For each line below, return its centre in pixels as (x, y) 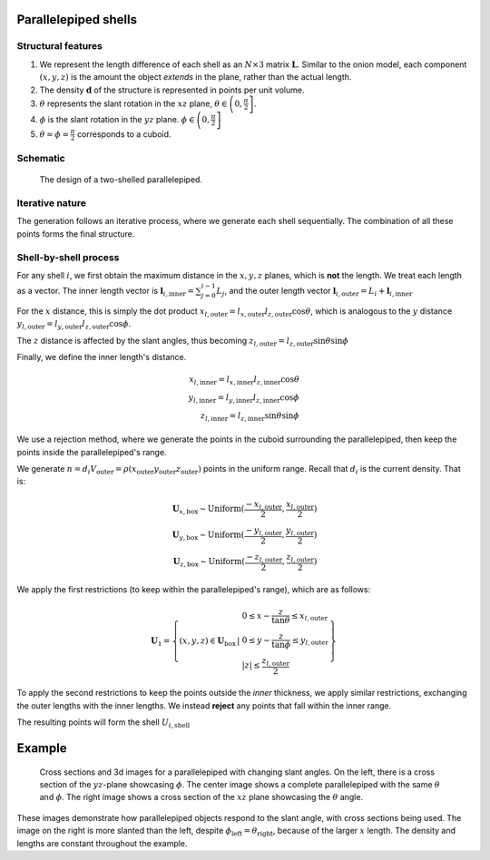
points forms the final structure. (76, 234)
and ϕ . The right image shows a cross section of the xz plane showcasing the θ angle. (201, 797)
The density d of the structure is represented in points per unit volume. (172, 90)
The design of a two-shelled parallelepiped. (121, 180)
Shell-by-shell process (68, 257)
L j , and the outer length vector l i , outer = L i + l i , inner (314, 292)
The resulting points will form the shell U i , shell (103, 723)
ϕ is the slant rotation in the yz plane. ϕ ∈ (117, 119)
